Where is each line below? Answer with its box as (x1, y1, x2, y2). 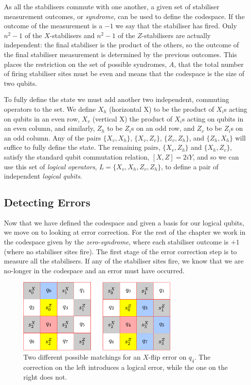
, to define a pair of (161, 161, 218, 171)
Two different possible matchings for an (23, 352, 141, 362)
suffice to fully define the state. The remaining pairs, (4, 142, 161, 152)
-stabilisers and (50, 30, 95, 40)
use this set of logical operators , (4, 161, 97, 171)
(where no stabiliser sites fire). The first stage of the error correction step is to (4, 246, 237, 256)
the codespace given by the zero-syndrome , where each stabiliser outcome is (4, 237, 229, 247)
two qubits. (4, 78, 37, 88)
